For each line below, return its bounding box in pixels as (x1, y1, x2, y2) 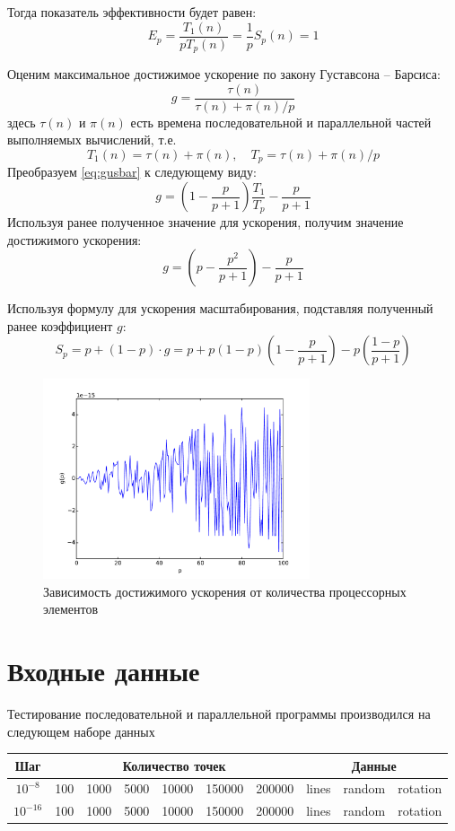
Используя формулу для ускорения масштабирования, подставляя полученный (7, 299, 433, 318)
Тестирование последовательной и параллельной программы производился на (7, 704, 431, 722)
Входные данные (7, 652, 200, 688)
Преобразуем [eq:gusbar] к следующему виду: (7, 162, 257, 181)
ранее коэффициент (7, 316, 113, 335)
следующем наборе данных (7, 722, 155, 740)
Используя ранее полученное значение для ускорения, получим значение (7, 213, 404, 232)
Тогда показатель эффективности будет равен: (7, 3, 257, 21)
